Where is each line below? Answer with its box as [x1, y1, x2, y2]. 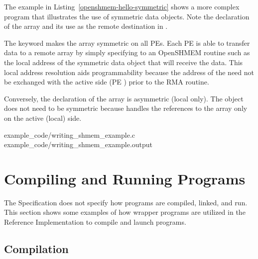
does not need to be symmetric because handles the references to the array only [4, 103, 248, 113]
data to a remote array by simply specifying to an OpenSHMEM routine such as [4, 47, 250, 58]
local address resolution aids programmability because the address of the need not [4, 67, 255, 77]
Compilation [4, 241, 69, 257]
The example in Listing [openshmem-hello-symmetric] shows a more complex [4, 1, 240, 11]
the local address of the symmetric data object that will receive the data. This [4, 57, 243, 67]
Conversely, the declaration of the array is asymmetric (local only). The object [4, 93, 244, 103]
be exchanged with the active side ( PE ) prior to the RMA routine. [4, 77, 209, 87]
